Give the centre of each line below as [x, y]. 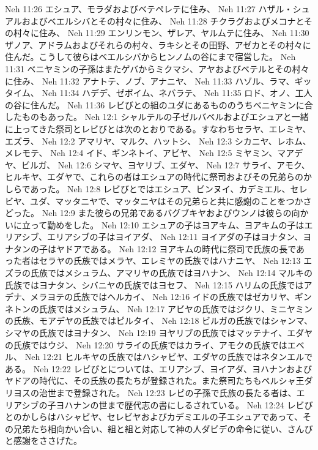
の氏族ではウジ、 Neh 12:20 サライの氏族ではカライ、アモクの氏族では [146, 344]
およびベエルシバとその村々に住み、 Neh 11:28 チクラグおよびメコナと [163, 21]
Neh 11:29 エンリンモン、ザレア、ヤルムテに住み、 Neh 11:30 [188, 33]
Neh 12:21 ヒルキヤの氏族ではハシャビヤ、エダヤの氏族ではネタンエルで [169, 357]
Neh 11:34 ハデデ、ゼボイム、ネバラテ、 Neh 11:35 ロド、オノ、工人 [177, 93]
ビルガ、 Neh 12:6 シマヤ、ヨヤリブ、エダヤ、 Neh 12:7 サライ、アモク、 [165, 164]
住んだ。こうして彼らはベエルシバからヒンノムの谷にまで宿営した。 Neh [150, 57]
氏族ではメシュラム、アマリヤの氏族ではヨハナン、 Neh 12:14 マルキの [172, 273]
